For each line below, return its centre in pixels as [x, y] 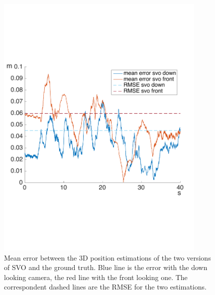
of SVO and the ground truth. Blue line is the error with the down [106, 267]
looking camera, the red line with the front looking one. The [96, 277]
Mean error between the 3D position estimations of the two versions [107, 257]
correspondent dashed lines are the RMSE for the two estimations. [105, 287]
